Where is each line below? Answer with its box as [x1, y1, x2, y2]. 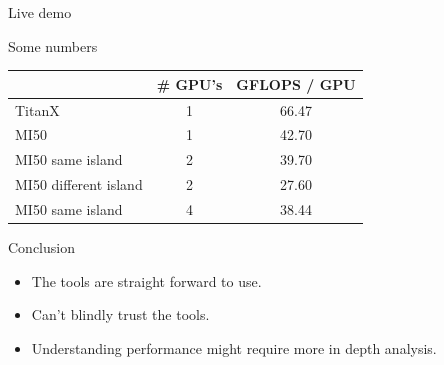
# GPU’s [156, 73, 223, 94]
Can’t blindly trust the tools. [31, 304, 210, 325]
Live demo [8, 2, 72, 22]
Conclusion [8, 237, 75, 257]
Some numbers [8, 35, 98, 56]
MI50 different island [15, 174, 143, 195]
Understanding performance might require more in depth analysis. [31, 337, 437, 358]
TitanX [15, 99, 60, 120]
